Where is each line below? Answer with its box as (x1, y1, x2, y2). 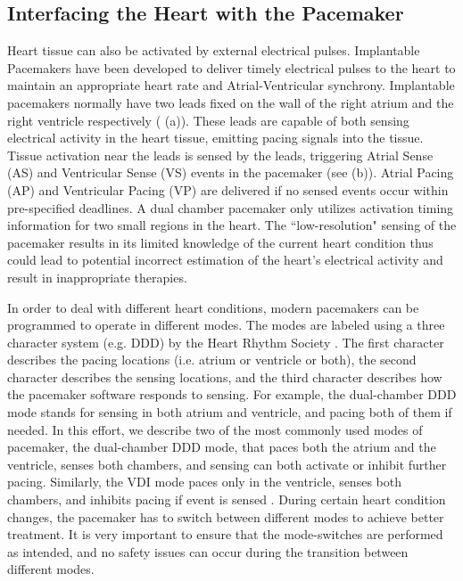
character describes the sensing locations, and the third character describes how (7, 367, 442, 386)
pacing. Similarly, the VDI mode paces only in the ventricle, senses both (7, 472, 401, 491)
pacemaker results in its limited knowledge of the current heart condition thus (7, 233, 434, 251)
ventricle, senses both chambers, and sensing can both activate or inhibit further (7, 454, 447, 473)
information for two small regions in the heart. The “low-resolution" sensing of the (7, 216, 457, 234)
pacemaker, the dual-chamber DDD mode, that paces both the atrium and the (7, 438, 436, 456)
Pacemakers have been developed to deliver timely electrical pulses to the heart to (7, 58, 456, 77)
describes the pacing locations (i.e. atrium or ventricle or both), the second (7, 350, 417, 369)
